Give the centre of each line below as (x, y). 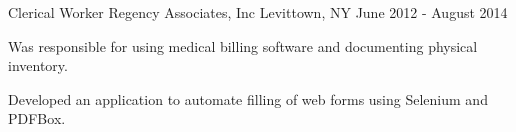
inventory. (38, 65)
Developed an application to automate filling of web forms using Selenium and (248, 98)
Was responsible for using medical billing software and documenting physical (243, 45)
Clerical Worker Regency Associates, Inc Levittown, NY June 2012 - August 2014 (258, 12)
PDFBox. (37, 118)
